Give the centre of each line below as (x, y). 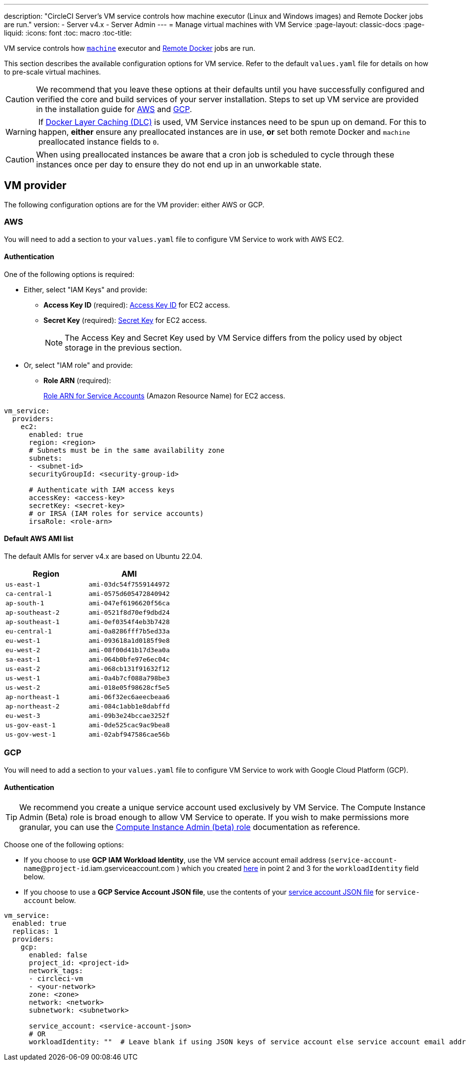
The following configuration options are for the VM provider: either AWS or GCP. (134, 204)
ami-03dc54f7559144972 (129, 585)
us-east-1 (23, 585)
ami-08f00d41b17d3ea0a (129, 650)
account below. (50, 900)
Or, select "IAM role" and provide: (78, 365)
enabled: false (58, 955)
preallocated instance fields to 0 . (99, 142)
